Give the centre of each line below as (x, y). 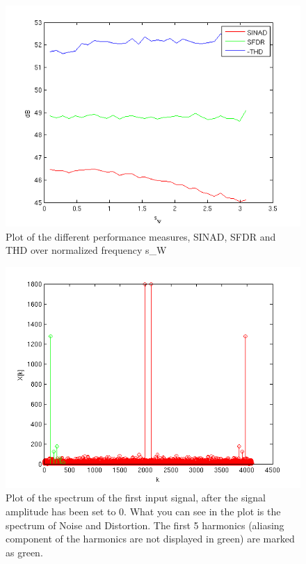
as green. (24, 552)
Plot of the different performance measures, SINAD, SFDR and (141, 236)
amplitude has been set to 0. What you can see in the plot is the (143, 511)
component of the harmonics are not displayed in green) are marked (150, 539)
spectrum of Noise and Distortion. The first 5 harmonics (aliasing (145, 525)
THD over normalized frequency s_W (86, 250)
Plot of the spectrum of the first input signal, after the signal (136, 498)
